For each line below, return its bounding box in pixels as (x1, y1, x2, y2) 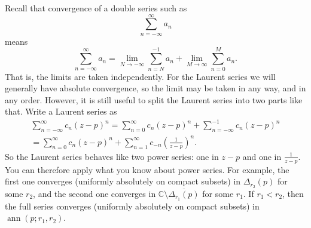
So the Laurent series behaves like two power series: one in (5, 150, 219, 162)
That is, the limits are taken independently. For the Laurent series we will (5, 70, 276, 82)
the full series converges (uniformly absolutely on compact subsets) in (5, 199, 260, 212)
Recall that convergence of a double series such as (5, 2, 187, 14)
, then (282, 187, 304, 200)
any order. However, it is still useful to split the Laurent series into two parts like (5, 93, 303, 106)
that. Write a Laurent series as (5, 105, 117, 118)
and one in (242, 150, 282, 162)
